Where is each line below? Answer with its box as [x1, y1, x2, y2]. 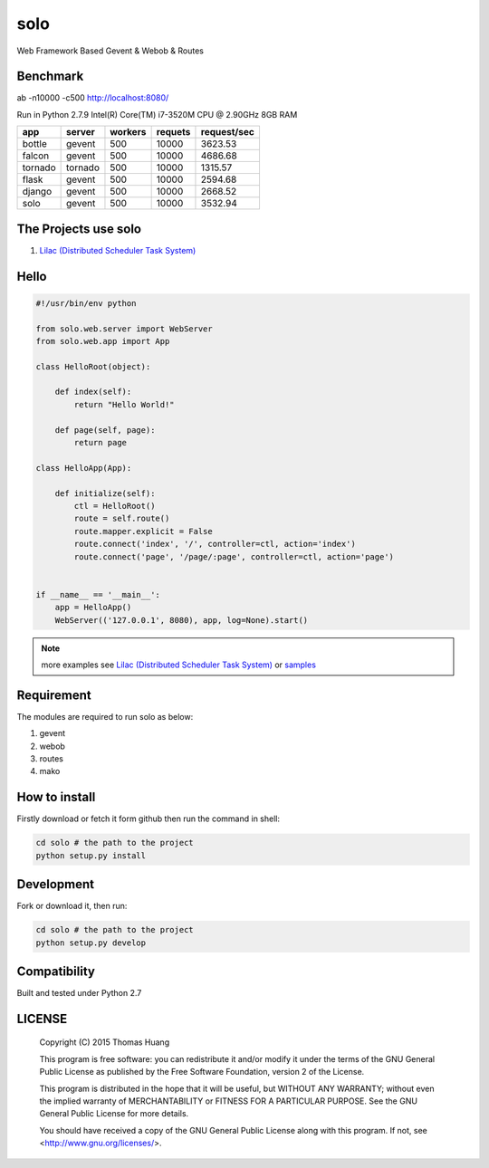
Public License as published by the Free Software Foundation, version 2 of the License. [39, 1067, 365, 1077]
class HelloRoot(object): [35, 361, 151, 371]
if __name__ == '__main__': [35, 589, 160, 599]
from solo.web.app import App [35, 336, 170, 346]
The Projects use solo [16, 221, 142, 236]
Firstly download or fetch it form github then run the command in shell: [16, 813, 281, 824]
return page [73, 437, 127, 448]
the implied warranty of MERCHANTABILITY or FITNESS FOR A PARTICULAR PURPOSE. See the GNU [39, 1096, 418, 1106]
